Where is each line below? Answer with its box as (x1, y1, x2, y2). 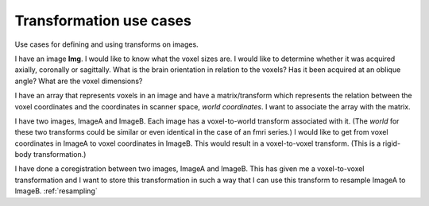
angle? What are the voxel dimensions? (14, 76, 143, 86)
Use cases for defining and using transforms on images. (14, 40, 199, 49)
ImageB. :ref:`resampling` (14, 186, 99, 196)
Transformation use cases (14, 12, 192, 29)
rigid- (382, 139, 401, 148)
